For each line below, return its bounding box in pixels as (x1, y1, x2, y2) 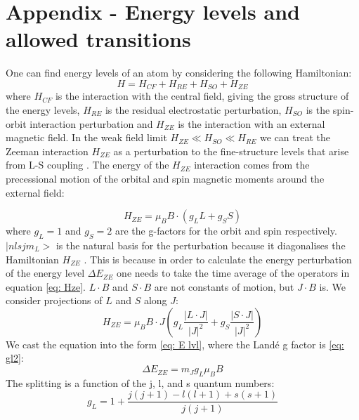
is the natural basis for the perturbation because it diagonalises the (56, 237, 346, 252)
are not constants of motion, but (154, 279, 294, 294)
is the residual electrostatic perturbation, (105, 102, 282, 117)
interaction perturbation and (30, 116, 153, 131)
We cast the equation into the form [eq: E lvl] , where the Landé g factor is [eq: (6, 336, 344, 351)
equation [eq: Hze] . (6, 279, 86, 294)
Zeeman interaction (6, 143, 89, 158)
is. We (319, 279, 346, 294)
